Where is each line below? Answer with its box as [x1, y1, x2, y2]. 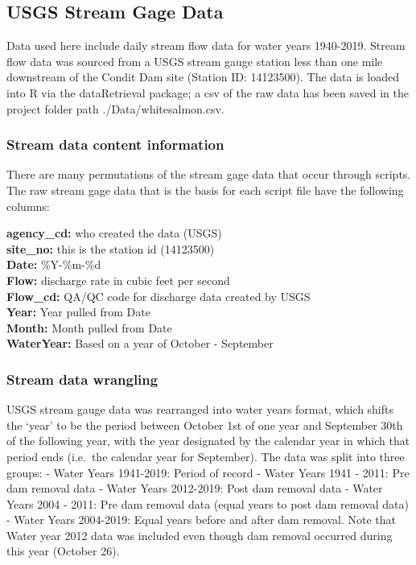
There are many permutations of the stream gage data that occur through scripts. [6, 166, 411, 183]
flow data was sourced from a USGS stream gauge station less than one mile [6, 52, 383, 69]
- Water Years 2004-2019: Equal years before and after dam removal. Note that [6, 511, 396, 528]
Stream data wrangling [6, 369, 159, 389]
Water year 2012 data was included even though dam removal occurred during [6, 526, 393, 543]
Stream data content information [6, 134, 224, 155]
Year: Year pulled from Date [6, 303, 150, 320]
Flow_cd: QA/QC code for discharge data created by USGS [6, 287, 311, 304]
